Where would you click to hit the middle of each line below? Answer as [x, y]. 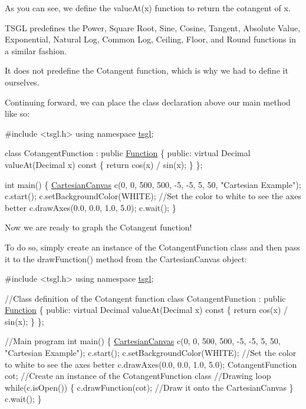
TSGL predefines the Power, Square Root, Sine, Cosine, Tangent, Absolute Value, [153, 27]
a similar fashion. [36, 50]
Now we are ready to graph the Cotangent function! [98, 227]
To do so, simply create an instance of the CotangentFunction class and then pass [152, 247]
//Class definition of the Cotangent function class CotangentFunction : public [145, 298]
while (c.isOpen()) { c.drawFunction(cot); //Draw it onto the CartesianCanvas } [149, 387]
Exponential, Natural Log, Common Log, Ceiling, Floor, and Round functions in [150, 39]
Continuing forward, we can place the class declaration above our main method [148, 102]
